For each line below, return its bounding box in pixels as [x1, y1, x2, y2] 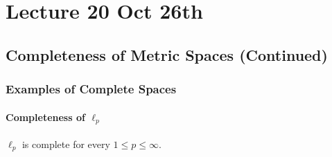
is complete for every [21, 136, 110, 151]
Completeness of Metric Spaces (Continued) [6, 44, 328, 65]
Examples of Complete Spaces [6, 80, 177, 98]
